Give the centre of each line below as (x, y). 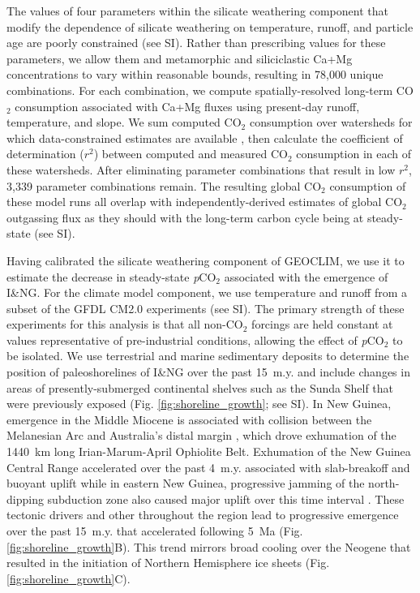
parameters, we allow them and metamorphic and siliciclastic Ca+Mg (180, 58)
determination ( (45, 154)
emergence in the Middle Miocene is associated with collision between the (189, 419)
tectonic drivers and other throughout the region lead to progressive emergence (203, 515)
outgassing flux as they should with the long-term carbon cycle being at (185, 217)
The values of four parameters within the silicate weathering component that (197, 11)
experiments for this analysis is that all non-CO (125, 324)
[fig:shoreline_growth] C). (69, 578)
